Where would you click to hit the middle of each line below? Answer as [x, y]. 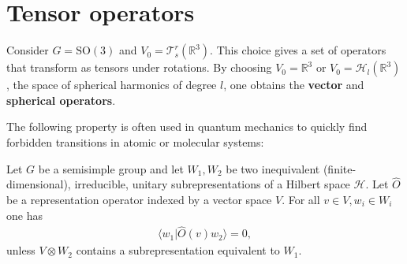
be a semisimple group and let [111, 168]
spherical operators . [61, 100]
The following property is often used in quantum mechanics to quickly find [187, 126]
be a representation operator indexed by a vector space [139, 199]
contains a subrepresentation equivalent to [178, 250]
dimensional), [39, 184]
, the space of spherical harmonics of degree [112, 85]
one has [24, 215]
